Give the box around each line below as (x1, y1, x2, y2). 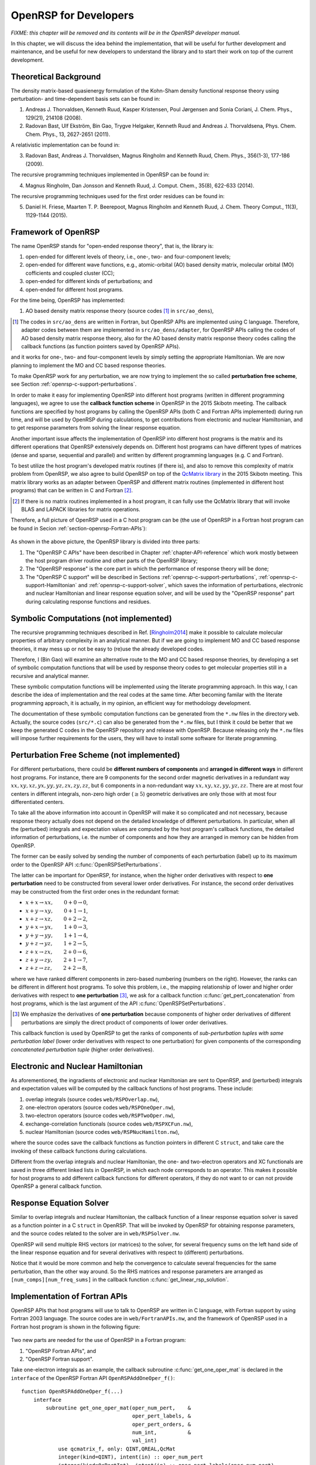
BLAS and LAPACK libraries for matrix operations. (21, 506, 140, 513)
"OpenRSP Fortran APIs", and (25, 1347, 97, 1354)
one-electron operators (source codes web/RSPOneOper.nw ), (25, 1103, 176, 1110)
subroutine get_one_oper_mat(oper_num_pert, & (46, 1404, 191, 1411)
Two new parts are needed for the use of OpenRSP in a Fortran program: (11, 1337, 187, 1344)
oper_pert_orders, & (132, 1421, 191, 1427)
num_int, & (132, 1429, 191, 1436)
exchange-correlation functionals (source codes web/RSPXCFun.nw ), (25, 1120, 193, 1127)
